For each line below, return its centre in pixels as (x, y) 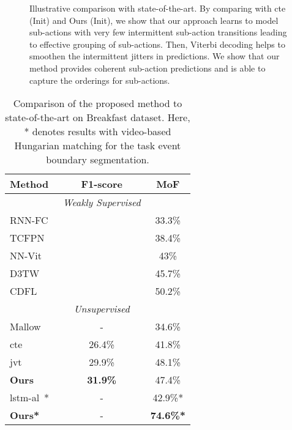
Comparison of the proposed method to (98, 103)
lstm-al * (30, 398)
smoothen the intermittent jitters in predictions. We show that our (155, 56)
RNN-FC (29, 220)
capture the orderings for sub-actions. (100, 80)
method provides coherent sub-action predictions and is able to (148, 68)
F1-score (102, 184)
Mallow (25, 327)
